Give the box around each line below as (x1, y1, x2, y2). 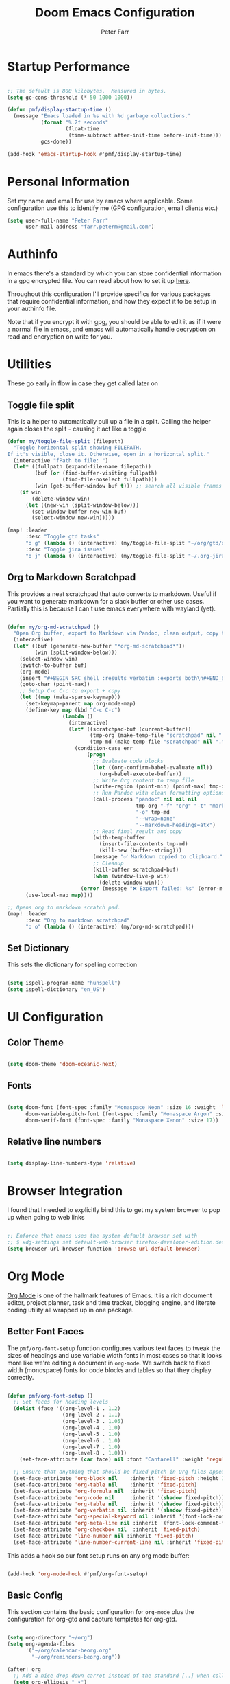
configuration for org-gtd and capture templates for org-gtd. (7, 1615, 177, 1624)
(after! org (7, 1665, 41, 1673)
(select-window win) (19, 655, 78, 662)
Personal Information (7, 174, 130, 190)
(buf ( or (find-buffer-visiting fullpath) (34, 470, 157, 477)
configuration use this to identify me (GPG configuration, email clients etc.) (7, 204, 218, 212)
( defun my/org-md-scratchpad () (7, 624, 99, 630)
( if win (19, 489, 41, 496)
